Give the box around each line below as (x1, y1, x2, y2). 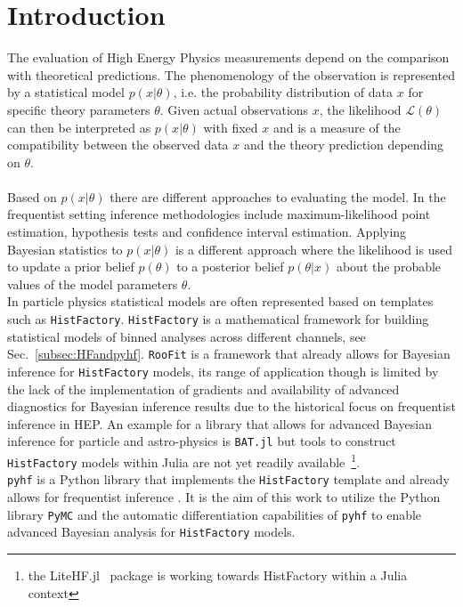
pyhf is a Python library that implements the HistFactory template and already (7, 470, 450, 489)
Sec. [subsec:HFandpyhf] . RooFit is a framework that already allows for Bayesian (7, 344, 451, 363)
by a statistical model (7, 83, 125, 101)
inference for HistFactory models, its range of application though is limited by (7, 361, 439, 380)
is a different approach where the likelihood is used (175, 239, 452, 258)
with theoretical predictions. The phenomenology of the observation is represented (7, 65, 455, 84)
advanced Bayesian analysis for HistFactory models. (7, 522, 296, 541)
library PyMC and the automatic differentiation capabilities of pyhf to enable (7, 505, 422, 523)
